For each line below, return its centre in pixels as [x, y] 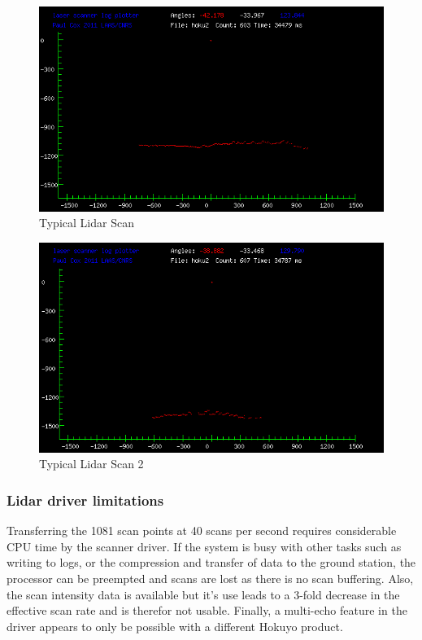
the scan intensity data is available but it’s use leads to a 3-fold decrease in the [203, 594]
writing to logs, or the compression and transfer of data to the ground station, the [211, 562]
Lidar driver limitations [85, 500]
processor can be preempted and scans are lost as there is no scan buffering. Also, [210, 578]
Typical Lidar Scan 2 [91, 464]
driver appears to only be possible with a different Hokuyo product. [175, 626]
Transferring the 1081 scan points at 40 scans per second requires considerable [202, 530]
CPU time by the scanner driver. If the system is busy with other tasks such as [204, 546]
